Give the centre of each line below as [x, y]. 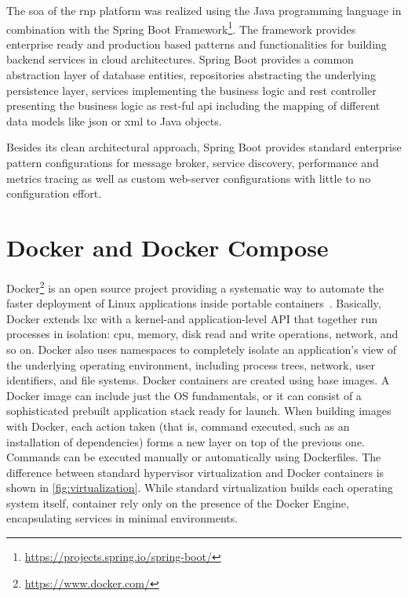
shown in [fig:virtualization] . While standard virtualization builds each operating [200, 488]
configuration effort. [54, 193]
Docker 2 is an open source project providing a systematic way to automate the [195, 286]
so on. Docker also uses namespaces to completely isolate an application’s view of [201, 349]
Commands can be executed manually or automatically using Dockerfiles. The [194, 457]
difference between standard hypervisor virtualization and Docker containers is [195, 472]
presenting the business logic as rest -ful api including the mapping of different [193, 106]
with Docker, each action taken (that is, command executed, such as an [178, 426]
